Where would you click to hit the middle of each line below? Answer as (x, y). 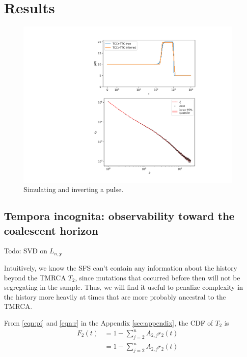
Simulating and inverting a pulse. (74, 189)
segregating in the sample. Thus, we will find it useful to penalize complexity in (123, 287)
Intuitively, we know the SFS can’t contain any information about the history (121, 267)
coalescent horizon (51, 230)
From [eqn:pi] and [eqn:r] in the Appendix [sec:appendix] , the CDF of (109, 322)
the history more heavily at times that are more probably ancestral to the (115, 296)
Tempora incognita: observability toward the (119, 216)
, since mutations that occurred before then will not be (157, 277)
